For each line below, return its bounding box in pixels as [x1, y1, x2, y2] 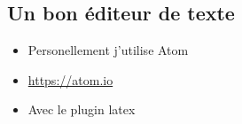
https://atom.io [27, 70, 113, 89]
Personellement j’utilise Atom [27, 41, 189, 59]
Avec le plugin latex [27, 100, 136, 119]
